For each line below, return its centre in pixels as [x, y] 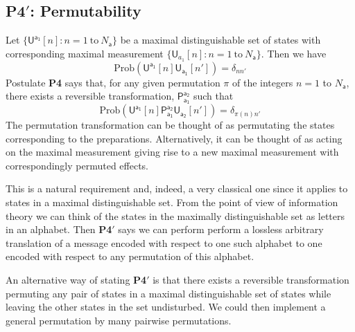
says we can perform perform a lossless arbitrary [221, 229]
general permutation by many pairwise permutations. [119, 320]
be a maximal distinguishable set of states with [220, 40]
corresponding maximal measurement [85, 53]
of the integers [263, 82]
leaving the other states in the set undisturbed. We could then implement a [166, 307]
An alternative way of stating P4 [76, 280]
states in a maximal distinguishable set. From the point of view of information [172, 202]
